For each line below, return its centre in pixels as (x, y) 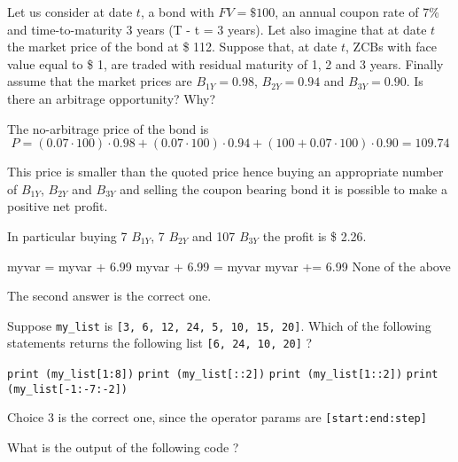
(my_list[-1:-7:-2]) (68, 389)
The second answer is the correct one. (109, 296)
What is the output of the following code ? (123, 447)
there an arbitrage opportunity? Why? (112, 98)
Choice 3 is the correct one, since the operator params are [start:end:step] (217, 417)
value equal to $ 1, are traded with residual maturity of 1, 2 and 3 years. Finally (225, 63)
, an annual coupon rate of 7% (357, 12)
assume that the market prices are (100, 81)
